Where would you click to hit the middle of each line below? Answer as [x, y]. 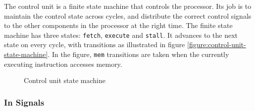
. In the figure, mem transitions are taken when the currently [138, 54]
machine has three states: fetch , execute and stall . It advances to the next [121, 35]
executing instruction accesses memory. [63, 64]
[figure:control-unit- [216, 44]
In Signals [24, 102]
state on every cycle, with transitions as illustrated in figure [95, 44]
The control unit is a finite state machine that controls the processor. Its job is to [128, 6]
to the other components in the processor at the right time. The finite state [118, 25]
